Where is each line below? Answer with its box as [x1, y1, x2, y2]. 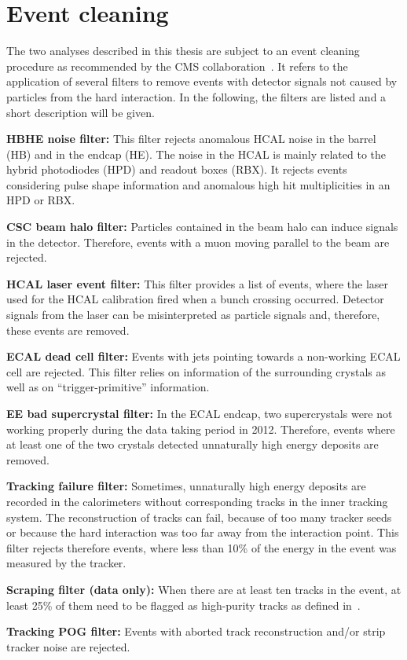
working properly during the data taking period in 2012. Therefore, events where [6, 420, 395, 437]
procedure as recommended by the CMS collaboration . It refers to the [6, 57, 348, 74]
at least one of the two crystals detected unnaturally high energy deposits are [6, 436, 379, 453]
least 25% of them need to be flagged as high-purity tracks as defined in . [6, 596, 361, 613]
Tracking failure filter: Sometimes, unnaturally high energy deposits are [6, 478, 366, 494]
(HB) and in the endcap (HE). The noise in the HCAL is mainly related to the [6, 145, 386, 162]
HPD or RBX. [6, 192, 75, 208]
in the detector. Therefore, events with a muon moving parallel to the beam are [6, 233, 390, 250]
